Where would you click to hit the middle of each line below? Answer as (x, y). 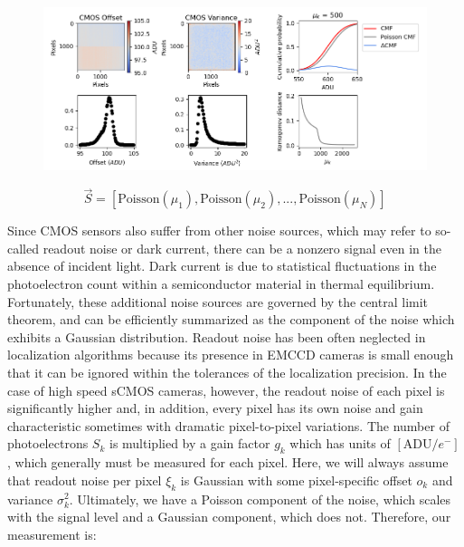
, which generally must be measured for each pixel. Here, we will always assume (228, 462)
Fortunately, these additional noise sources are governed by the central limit (218, 301)
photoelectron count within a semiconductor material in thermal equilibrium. (221, 283)
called (23, 248)
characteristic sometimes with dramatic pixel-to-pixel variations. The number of (228, 425)
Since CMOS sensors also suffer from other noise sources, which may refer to (219, 230)
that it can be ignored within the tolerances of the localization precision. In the (227, 372)
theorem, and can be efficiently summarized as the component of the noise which (231, 319)
